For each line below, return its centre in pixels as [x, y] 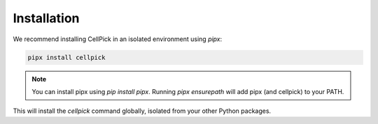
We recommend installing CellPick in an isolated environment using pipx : [118, 39]
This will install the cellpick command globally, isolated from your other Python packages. [142, 111]
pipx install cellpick [66, 57]
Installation [46, 18]
